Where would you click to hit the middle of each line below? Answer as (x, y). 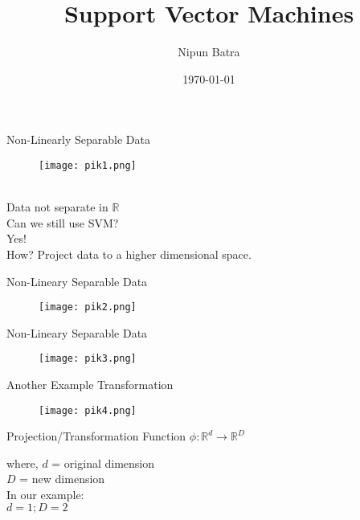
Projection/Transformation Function (96, 436)
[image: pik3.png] (88, 359)
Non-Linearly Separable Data (78, 139)
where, (22, 463)
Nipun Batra (209, 52)
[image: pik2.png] (88, 307)
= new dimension (62, 479)
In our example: (45, 495)
